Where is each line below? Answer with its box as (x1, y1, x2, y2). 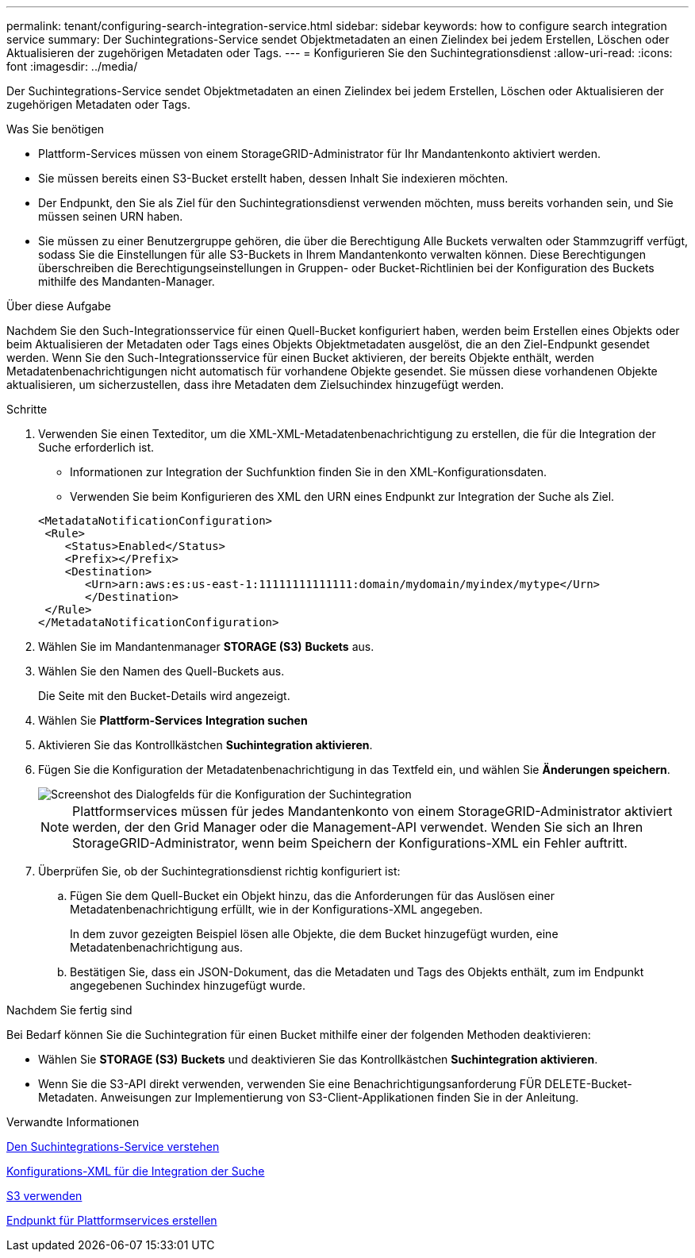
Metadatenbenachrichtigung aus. (70, 941, 244, 954)
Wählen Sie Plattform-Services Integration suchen (38, 714, 308, 727)
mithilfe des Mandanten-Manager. (38, 275, 215, 288)
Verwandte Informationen (6, 1115, 140, 1129)
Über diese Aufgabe (6, 299, 111, 313)
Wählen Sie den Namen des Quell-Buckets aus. (38, 664, 285, 678)
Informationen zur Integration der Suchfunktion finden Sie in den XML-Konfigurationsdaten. (70, 465, 547, 479)
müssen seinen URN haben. (38, 210, 183, 223)
